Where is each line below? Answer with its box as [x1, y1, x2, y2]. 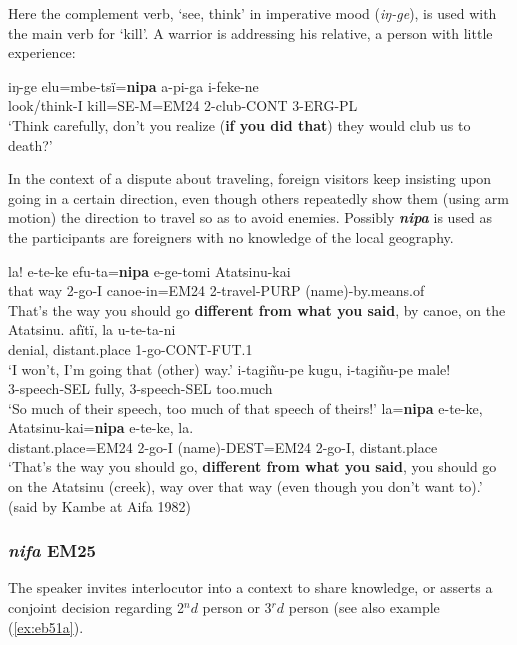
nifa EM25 [8, 538, 96, 563]
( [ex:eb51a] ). [8, 616, 84, 637]
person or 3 [202, 597, 272, 618]
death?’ [8, 134, 53, 155]
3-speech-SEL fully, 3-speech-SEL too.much [8, 378, 273, 399]
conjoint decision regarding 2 [8, 597, 184, 618]
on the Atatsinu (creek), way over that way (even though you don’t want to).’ [8, 476, 483, 497]
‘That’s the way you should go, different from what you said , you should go [8, 456, 497, 477]
